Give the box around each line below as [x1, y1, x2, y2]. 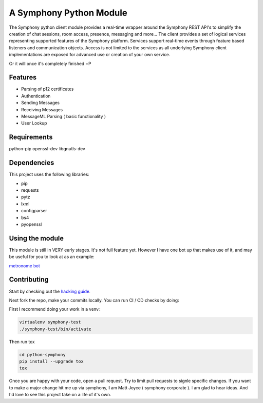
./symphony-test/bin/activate [19, 326, 92, 332]
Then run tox [9, 339, 35, 344]
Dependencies [9, 159, 55, 167]
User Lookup [21, 120, 47, 126]
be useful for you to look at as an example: [9, 254, 94, 260]
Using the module [9, 234, 64, 242]
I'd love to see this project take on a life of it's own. [9, 392, 112, 398]
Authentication [21, 93, 51, 99]
